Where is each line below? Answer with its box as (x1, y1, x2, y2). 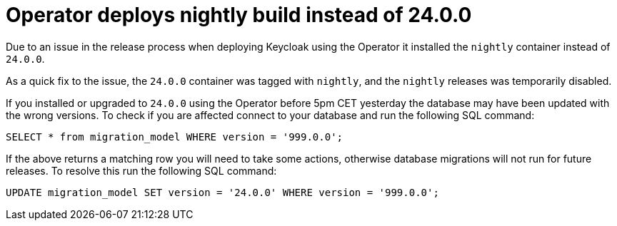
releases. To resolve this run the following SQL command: (6, 164, 277, 177)
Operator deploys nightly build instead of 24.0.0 (6, 3, 472, 27)
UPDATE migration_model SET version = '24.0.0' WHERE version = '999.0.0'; (6, 186, 439, 198)
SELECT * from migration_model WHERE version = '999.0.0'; (6, 130, 343, 143)
